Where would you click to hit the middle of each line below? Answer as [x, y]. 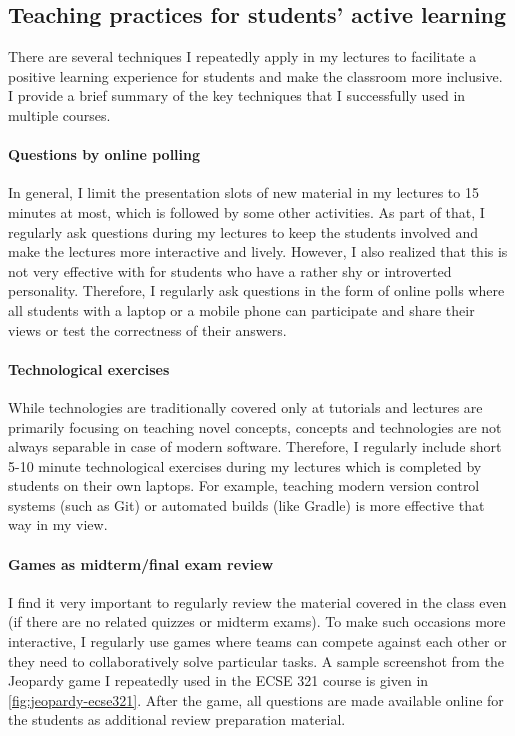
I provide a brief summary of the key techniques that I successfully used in [237, 95]
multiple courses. [59, 114]
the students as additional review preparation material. [177, 719]
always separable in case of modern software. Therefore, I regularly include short [255, 446]
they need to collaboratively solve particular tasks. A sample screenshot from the [256, 660]
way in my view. [58, 524]
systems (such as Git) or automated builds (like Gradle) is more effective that [246, 504]
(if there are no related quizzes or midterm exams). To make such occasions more [257, 621]
